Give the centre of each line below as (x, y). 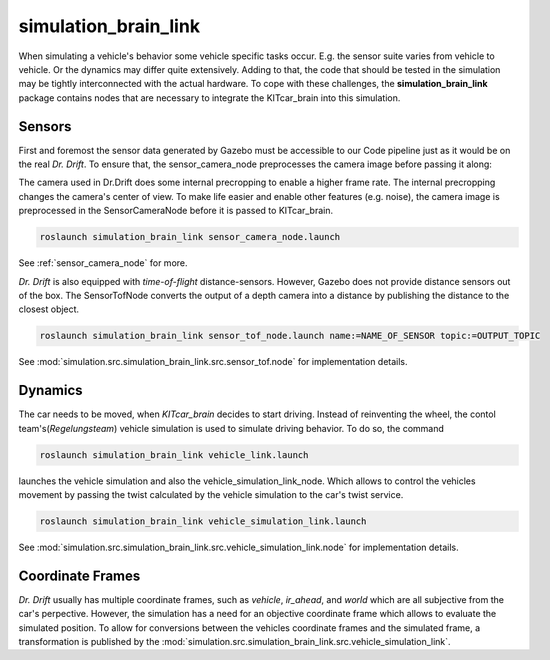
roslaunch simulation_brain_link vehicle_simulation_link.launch (203, 521)
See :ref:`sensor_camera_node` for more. (103, 263)
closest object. (49, 309)
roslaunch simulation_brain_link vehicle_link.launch (174, 454)
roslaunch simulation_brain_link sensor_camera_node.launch (190, 237)
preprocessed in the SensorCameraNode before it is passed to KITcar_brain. (176, 211)
